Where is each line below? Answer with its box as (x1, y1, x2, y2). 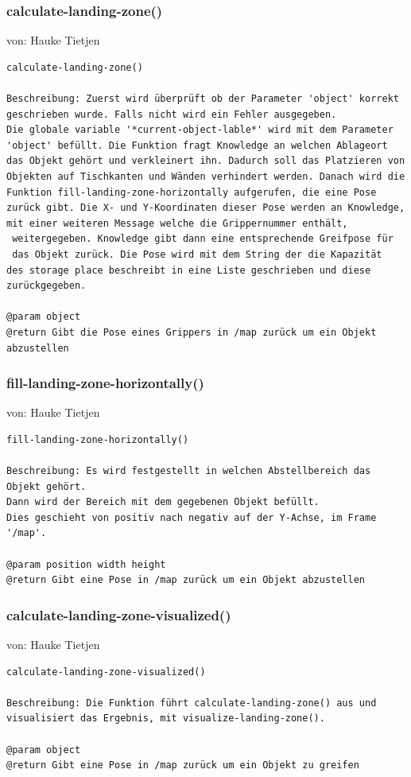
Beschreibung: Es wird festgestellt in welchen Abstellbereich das (6, 465, 371, 477)
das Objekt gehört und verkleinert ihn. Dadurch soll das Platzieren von (6, 155, 405, 167)
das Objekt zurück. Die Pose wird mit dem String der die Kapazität (12, 248, 382, 260)
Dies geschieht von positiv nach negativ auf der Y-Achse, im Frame (6, 511, 377, 523)
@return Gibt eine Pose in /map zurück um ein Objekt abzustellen (6, 574, 366, 586)
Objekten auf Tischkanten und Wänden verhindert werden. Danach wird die (6, 170, 405, 182)
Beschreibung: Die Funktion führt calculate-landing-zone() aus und (6, 697, 377, 709)
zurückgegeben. (6, 280, 87, 292)
